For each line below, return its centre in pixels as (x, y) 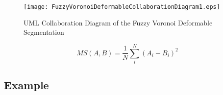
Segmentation (44, 32)
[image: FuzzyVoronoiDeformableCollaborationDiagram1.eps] (122, 7)
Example (26, 85)
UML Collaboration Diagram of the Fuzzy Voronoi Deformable (118, 22)
